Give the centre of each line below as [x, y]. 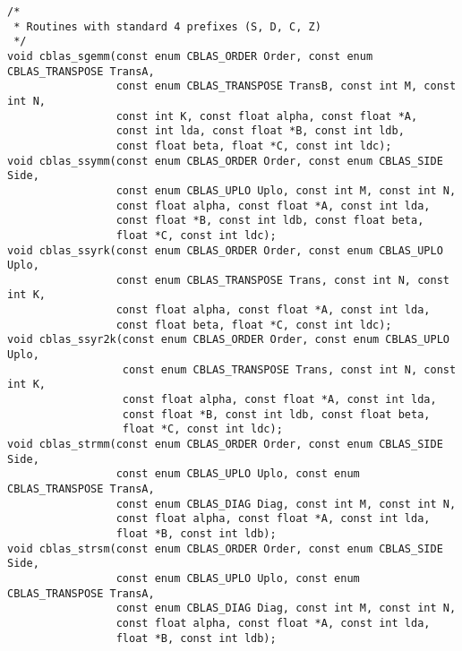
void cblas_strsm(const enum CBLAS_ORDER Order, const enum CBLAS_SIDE [225, 548]
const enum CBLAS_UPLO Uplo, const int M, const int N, [286, 190]
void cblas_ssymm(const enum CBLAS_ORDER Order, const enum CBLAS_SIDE [225, 161]
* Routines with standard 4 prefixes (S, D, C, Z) [167, 26]
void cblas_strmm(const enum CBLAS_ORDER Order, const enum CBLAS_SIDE [225, 445]
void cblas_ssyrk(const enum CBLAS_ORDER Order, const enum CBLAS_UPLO [225, 250]
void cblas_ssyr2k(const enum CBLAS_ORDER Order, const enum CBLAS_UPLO [228, 340]
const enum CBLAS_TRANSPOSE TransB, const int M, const [286, 86]
